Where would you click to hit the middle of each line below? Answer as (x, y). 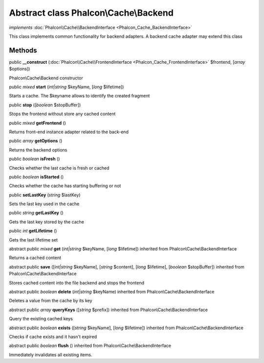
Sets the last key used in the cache (44, 204)
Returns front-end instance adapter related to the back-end (69, 132)
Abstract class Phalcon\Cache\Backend (91, 13)
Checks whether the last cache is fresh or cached (59, 168)
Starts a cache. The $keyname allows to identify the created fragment (79, 96)
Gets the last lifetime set (33, 240)
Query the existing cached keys (41, 319)
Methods (23, 50)
